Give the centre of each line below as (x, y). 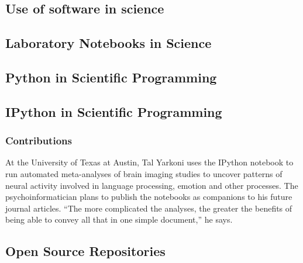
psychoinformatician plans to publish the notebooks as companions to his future (149, 197)
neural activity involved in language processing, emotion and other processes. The (152, 185)
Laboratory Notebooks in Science (109, 43)
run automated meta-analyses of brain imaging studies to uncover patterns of (144, 173)
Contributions (39, 141)
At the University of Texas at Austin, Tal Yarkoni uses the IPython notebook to (149, 162)
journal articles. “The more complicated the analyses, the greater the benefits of (149, 208)
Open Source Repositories (85, 251)
